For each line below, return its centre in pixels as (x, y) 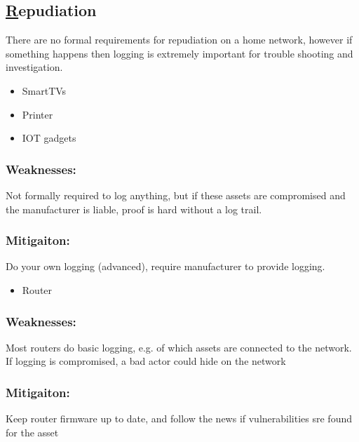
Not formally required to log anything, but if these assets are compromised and (176, 195)
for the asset (32, 432)
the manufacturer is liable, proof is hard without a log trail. (134, 209)
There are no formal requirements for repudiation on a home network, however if (179, 40)
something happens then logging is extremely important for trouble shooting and (179, 53)
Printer (38, 114)
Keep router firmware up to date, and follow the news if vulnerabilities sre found (179, 418)
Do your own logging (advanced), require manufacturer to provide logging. (165, 266)
